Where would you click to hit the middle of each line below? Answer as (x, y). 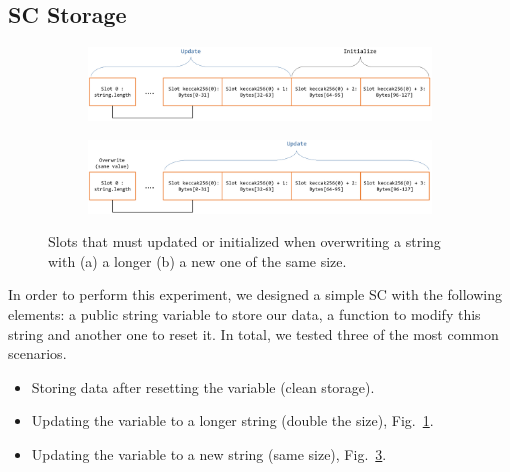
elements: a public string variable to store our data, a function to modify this (244, 313)
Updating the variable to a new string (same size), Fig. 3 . (209, 453)
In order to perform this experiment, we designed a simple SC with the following (255, 294)
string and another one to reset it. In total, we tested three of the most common (253, 333)
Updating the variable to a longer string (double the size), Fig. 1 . (232, 420)
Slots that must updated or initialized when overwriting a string (244, 241)
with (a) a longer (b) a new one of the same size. (197, 260)
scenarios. (37, 353)
